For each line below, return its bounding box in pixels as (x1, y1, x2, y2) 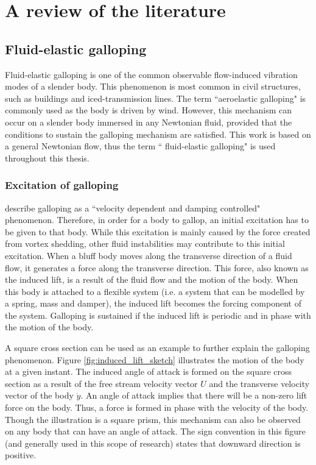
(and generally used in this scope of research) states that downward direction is (5, 436, 301, 449)
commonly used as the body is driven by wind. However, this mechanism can (5, 104, 292, 116)
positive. (5, 449, 37, 461)
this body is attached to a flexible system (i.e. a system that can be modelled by (5, 285, 305, 297)
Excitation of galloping (5, 177, 119, 193)
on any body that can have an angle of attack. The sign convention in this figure (5, 425, 306, 438)
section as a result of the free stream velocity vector (5, 377, 198, 389)
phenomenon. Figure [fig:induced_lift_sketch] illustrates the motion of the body (5, 353, 304, 366)
